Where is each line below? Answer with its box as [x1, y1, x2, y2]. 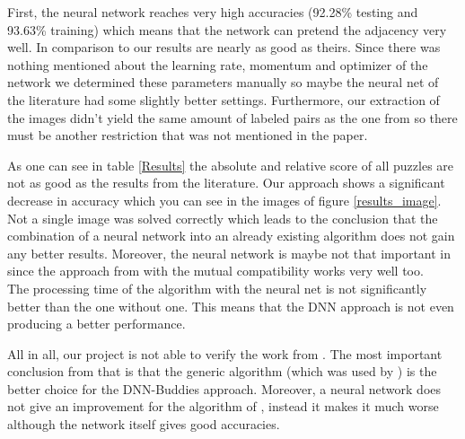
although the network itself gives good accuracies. [7, 415, 280, 434]
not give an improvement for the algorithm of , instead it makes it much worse [7, 397, 439, 416]
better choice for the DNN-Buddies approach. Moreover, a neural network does [7, 379, 442, 398]
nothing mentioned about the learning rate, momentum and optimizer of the [7, 55, 428, 74]
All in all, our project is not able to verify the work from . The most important [7, 344, 443, 363]
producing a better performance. [7, 314, 186, 333]
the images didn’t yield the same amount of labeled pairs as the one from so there [7, 108, 458, 127]
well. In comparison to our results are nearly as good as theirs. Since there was [7, 38, 441, 57]
